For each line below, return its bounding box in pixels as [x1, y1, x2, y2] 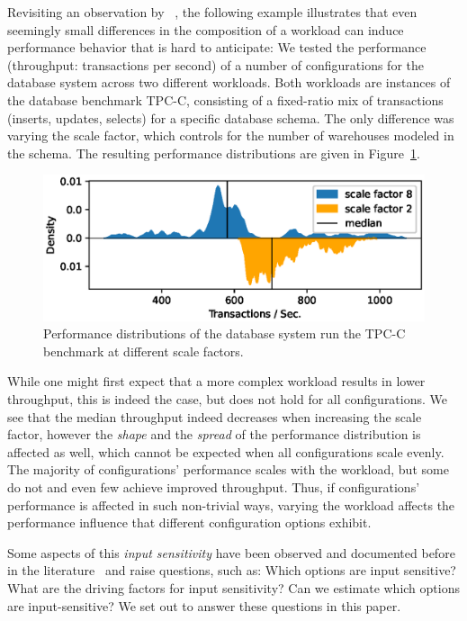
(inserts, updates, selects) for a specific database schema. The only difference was [7, 108, 454, 127]
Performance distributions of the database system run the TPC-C [43, 324, 406, 343]
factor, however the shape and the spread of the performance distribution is [7, 425, 421, 444]
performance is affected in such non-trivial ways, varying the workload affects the [7, 495, 455, 514]
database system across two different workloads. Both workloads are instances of [7, 73, 451, 92]
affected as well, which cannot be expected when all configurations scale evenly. [7, 442, 445, 461]
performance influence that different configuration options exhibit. [7, 513, 372, 532]
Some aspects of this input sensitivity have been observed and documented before [7, 543, 455, 562]
